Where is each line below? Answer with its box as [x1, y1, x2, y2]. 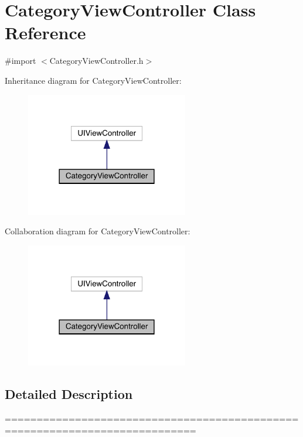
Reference [5, 21, 86, 45]
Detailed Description [5, 385, 133, 403]
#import [5, 54, 36, 67]
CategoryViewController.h [49, 54, 144, 67]
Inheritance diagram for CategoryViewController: [5, 74, 182, 86]
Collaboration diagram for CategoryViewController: [5, 225, 190, 237]
